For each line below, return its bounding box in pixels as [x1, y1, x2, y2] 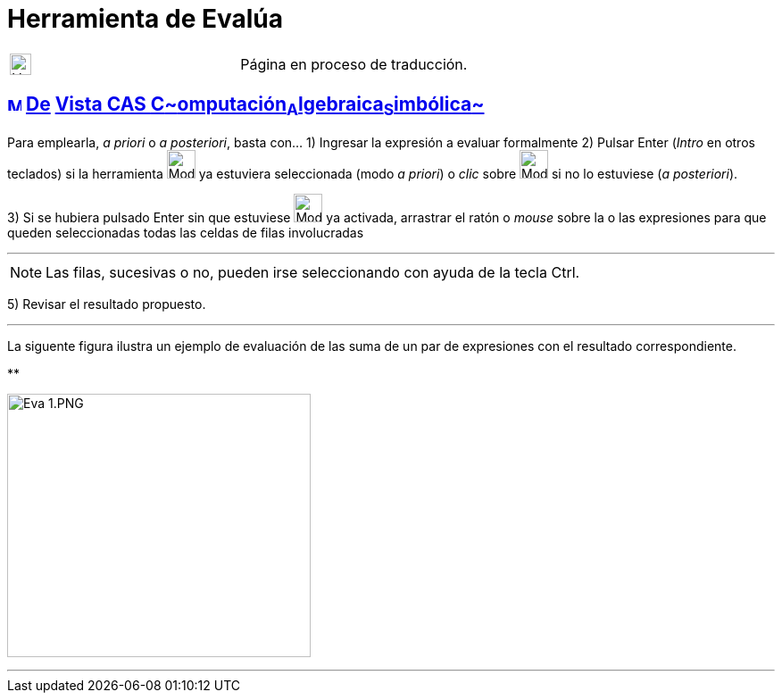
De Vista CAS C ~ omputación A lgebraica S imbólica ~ [25, 93, 485, 120]
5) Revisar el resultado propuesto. [7, 296, 206, 312]
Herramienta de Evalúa [7, 4, 284, 34]
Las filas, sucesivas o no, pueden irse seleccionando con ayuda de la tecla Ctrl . [46, 262, 580, 281]
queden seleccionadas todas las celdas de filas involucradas [7, 224, 364, 240]
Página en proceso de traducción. [240, 54, 468, 73]
